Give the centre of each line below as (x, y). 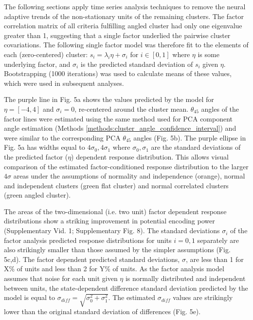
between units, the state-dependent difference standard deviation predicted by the (126, 288)
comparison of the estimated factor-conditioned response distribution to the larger (126, 166)
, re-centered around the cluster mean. (132, 109)
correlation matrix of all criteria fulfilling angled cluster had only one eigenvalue (123, 26)
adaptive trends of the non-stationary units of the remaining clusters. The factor (124, 16)
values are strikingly (203, 297)
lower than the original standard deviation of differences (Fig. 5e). (102, 311)
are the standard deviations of (196, 147)
